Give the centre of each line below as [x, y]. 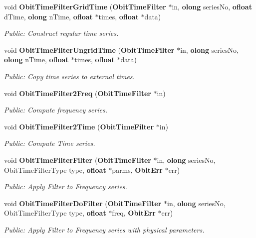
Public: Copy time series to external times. [69, 76]
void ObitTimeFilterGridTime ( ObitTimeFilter [85, 6]
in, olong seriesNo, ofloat [212, 6]
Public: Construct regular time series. [61, 33]
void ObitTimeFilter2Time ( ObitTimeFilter [79, 126]
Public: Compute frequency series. [56, 110]
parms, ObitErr [137, 170]
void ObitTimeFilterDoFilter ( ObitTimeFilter [83, 203]
